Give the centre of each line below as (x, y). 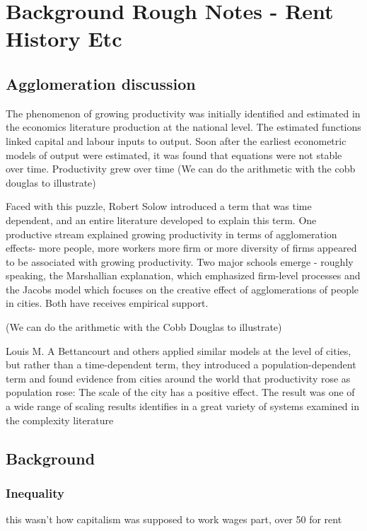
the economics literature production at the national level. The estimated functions (183, 127)
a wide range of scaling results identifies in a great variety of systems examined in (182, 406)
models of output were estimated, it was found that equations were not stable (174, 154)
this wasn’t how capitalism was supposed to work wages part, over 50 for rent (174, 519)
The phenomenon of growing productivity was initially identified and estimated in (183, 113)
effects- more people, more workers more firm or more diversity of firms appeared (181, 248)
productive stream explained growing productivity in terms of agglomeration (171, 234)
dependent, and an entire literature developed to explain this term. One (161, 220)
